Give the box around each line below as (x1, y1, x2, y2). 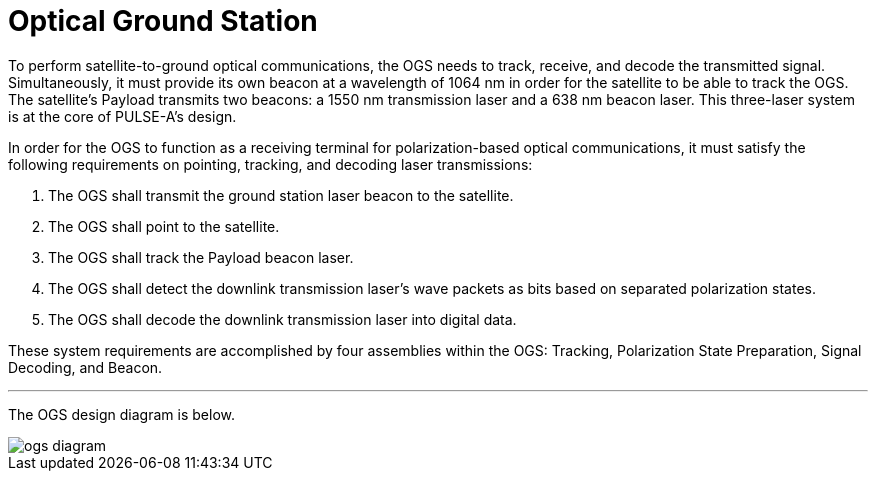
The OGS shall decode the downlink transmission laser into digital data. (48, 310, 517, 328)
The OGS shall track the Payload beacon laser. (48, 248, 354, 266)
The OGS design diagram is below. (8, 405, 235, 423)
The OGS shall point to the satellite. (48, 217, 280, 235)
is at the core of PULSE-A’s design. (8, 107, 237, 125)
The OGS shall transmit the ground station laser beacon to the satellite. (48, 186, 514, 204)
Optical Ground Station (8, 4, 318, 38)
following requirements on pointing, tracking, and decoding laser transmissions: (8, 155, 533, 173)
